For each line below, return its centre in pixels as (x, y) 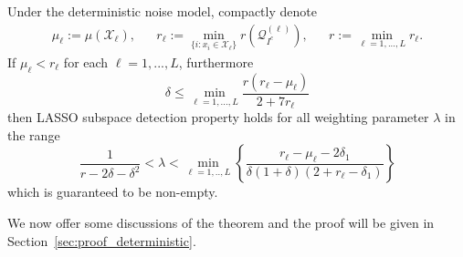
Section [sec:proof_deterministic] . (102, 240)
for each (86, 62)
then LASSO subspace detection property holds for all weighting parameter (218, 117)
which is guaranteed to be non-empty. (113, 192)
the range (34, 134)
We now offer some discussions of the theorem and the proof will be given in (221, 222)
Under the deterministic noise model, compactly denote (162, 11)
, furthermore (216, 62)
